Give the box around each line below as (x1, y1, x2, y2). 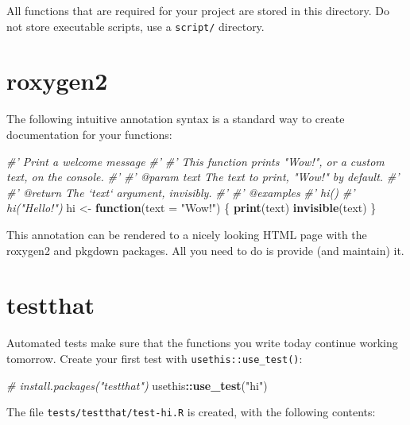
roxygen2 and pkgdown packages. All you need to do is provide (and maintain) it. (6, 241, 404, 258)
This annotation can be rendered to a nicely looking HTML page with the (6, 226, 367, 242)
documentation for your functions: (6, 126, 172, 142)
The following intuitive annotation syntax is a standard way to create (6, 110, 345, 127)
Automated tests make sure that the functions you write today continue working (6, 334, 398, 351)
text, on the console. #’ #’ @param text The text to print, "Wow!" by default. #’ (6, 168, 400, 185)
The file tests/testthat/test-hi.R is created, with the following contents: (6, 404, 376, 420)
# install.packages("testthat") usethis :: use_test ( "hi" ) (6, 377, 268, 393)
